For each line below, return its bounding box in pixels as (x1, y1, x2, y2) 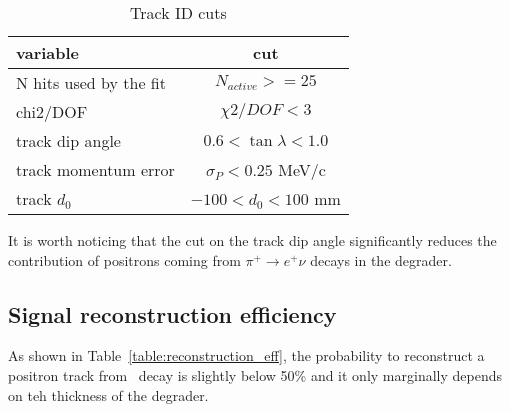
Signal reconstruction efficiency (8, 298, 337, 329)
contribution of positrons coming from (8, 249, 241, 270)
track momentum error (16, 158, 175, 181)
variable (16, 41, 80, 64)
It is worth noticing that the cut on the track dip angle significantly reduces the (8, 230, 497, 250)
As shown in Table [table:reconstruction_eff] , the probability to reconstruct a (8, 345, 485, 366)
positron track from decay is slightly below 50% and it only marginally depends (8, 364, 502, 385)
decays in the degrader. (310, 249, 452, 270)
